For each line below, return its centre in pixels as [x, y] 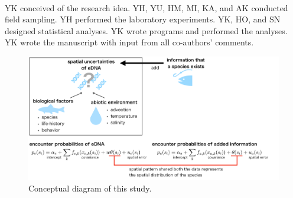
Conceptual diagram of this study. [90, 188]
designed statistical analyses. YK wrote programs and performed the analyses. [146, 30]
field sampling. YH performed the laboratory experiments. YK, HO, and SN [143, 19]
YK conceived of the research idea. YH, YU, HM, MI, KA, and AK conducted [146, 7]
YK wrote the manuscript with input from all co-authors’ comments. [129, 42]
